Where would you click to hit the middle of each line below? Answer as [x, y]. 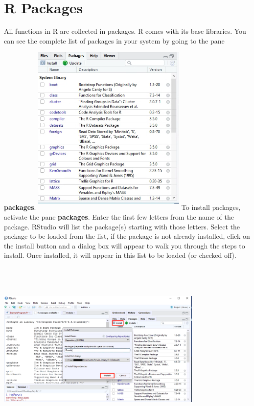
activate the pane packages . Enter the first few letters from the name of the [119, 216]
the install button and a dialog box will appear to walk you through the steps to [125, 245]
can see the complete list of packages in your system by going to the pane [114, 40]
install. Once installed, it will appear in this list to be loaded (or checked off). [120, 255]
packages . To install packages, [122, 207]
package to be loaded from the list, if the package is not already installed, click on [127, 236]
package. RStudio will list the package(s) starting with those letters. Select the [122, 226]
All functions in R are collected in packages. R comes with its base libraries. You [125, 31]
